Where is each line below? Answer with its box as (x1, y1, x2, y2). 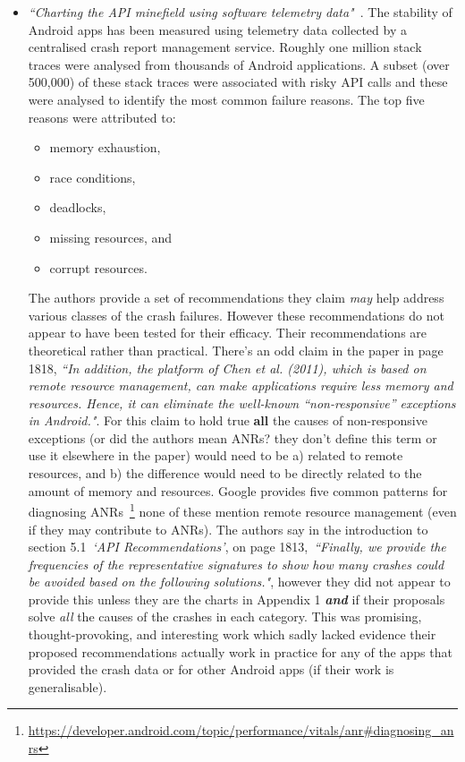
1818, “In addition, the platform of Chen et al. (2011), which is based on (28, 358, 427, 377)
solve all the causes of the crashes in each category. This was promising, (28, 607, 422, 626)
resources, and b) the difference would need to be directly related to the (28, 464, 422, 483)
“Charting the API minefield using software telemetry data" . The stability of (28, 3, 452, 21)
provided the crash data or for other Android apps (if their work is (28, 660, 394, 679)
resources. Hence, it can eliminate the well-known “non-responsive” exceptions (28, 393, 456, 412)
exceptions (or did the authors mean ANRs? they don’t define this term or (28, 428, 437, 447)
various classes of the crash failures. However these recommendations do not (28, 305, 444, 324)
